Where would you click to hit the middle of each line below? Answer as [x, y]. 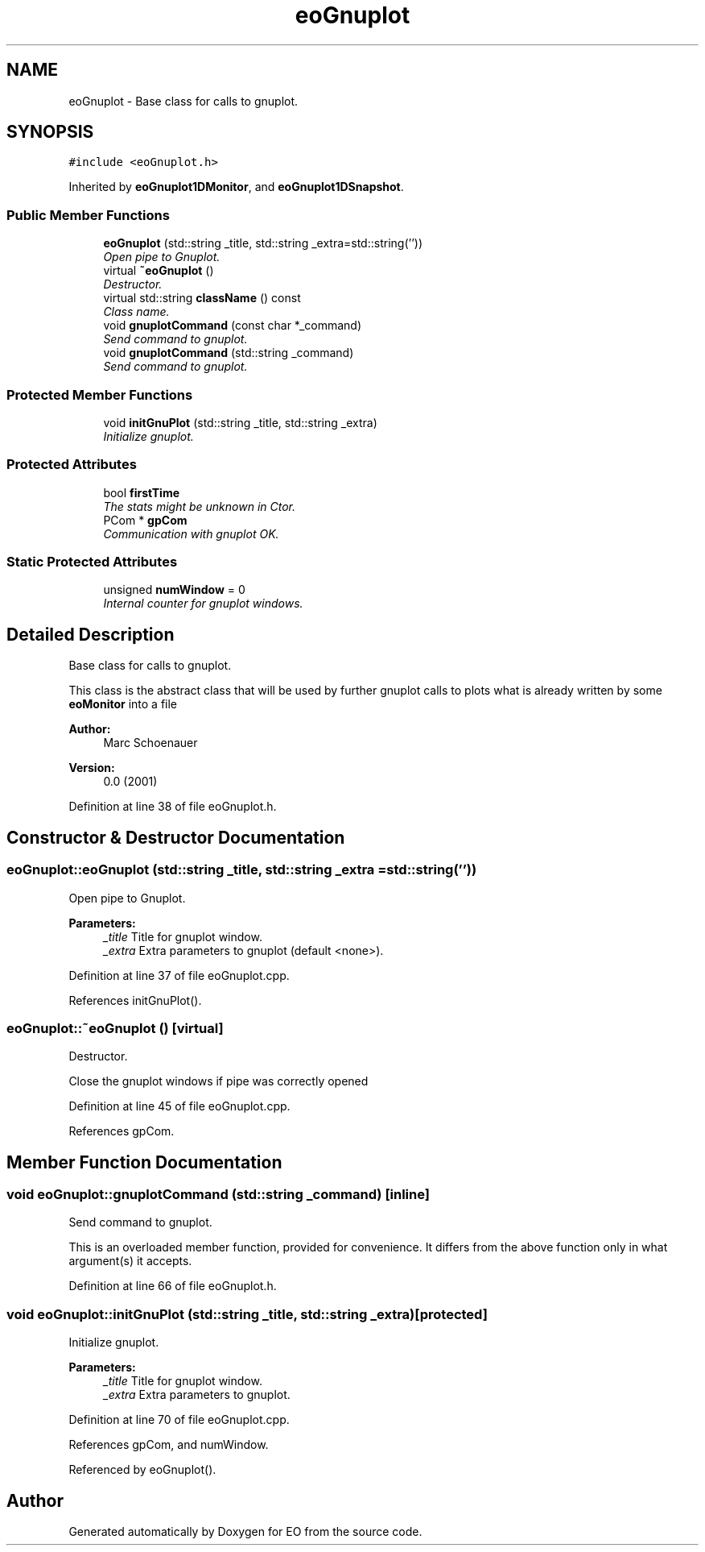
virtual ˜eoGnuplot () [159, 271]
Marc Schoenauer [150, 743]
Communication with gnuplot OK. [191, 533]
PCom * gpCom [145, 520]
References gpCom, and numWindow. [169, 1445]
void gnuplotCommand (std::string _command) [229, 353]
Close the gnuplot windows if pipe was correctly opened [219, 1081]
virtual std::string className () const [202, 298]
